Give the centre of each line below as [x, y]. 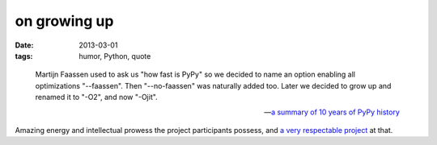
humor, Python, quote [115, 56]
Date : [24, 45]
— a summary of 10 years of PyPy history [332, 112]
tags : [24, 56]
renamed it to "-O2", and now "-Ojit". [96, 97]
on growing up [64, 21]
